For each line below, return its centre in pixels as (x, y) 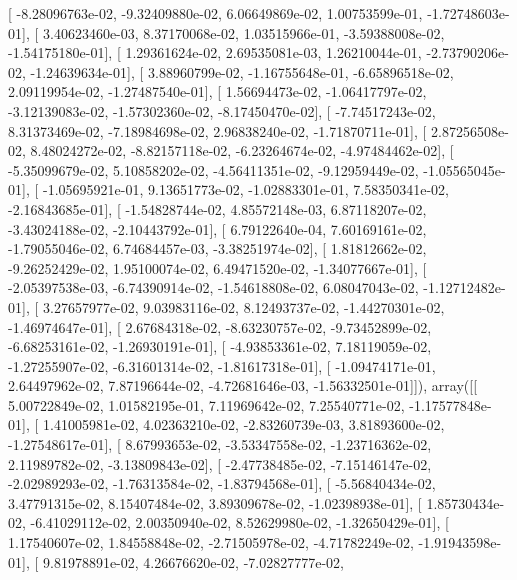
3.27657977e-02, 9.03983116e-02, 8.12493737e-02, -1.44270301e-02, (243, 306)
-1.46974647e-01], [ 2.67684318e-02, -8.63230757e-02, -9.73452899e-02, (220, 326)
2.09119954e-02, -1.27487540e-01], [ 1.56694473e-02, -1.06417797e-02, (217, 91)
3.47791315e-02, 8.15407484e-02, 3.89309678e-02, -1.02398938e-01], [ (215, 502)
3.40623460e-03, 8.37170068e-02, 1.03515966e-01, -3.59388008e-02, (243, 32)
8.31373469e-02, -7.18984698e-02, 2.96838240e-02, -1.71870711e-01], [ (217, 130)
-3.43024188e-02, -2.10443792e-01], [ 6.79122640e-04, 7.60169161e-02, (217, 228)
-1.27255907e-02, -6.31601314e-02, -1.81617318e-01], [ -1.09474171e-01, (222, 365)
